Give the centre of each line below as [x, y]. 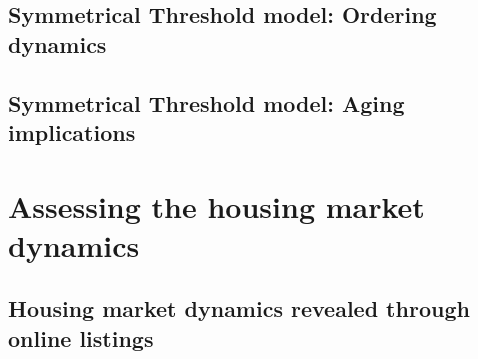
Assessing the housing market [216, 205]
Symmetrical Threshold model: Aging [206, 102]
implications [72, 131]
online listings [81, 337]
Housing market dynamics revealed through [239, 308]
